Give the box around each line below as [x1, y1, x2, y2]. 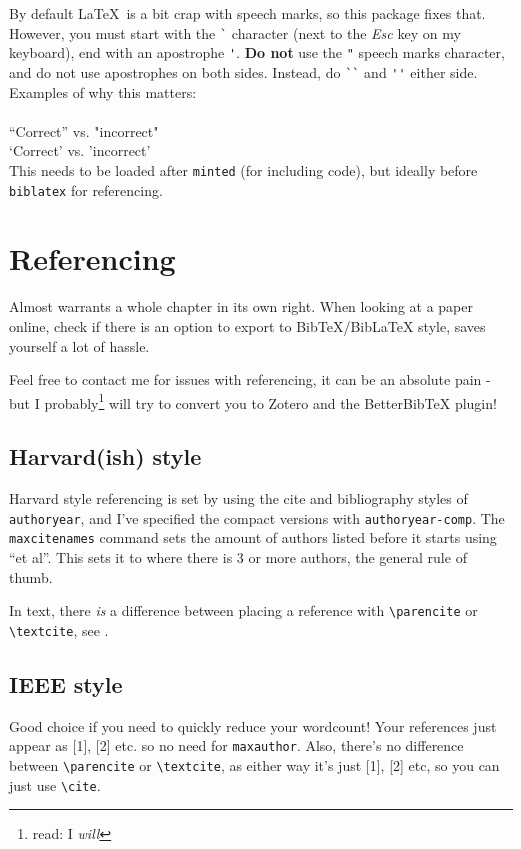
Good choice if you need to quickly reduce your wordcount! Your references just [9, 715, 497, 736]
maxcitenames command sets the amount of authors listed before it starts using [9, 527, 497, 548]
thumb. [9, 566, 53, 587]
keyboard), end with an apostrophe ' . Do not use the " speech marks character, [9, 42, 505, 63]
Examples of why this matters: [9, 81, 197, 102]
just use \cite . [9, 774, 101, 795]
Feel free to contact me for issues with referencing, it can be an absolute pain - [9, 369, 491, 390]
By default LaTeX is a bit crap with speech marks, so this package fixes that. [9, 3, 486, 23]
